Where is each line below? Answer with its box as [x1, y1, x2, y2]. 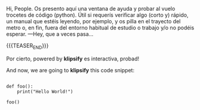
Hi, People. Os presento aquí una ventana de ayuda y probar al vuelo [6, 5, 176, 12]
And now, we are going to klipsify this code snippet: [6, 66, 135, 74]
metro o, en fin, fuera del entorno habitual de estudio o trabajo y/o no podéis [6, 24, 195, 31]
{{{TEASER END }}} [6, 42, 49, 50]
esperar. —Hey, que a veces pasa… [6, 30, 94, 38]
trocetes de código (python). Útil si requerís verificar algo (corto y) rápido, [6, 11, 189, 19]
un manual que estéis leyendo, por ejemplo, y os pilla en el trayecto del [6, 18, 181, 25]
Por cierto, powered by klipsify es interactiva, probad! [6, 55, 139, 62]
